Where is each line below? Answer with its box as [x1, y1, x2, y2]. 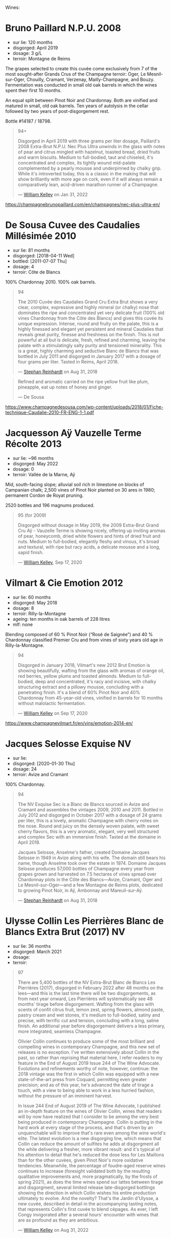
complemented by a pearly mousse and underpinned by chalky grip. [17, 165, 162, 171]
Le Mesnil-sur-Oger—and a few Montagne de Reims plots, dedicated [17, 882, 163, 888]
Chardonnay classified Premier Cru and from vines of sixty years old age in [5, 637, 163, 643]
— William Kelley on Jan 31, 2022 [17, 191, 88, 197]
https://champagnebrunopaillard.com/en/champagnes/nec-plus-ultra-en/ [5, 201, 160, 207]
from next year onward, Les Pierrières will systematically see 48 [17, 996, 153, 1002]
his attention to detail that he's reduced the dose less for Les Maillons [17, 1151, 164, 1158]
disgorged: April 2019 [12, 45, 58, 51]
